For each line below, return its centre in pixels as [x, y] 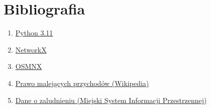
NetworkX [31, 49]
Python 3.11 [34, 33]
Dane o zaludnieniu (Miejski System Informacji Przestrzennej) [111, 100]
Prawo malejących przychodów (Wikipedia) [82, 83]
